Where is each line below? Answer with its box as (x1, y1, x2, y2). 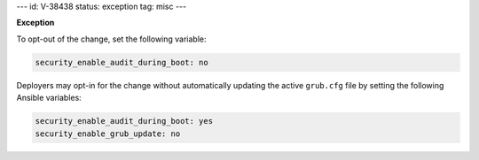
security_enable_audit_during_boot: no (35, 57, 208, 67)
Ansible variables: (16, 93, 82, 103)
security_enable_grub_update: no (35, 128, 181, 139)
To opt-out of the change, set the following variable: (16, 34, 208, 44)
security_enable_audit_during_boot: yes (35, 116, 213, 126)
